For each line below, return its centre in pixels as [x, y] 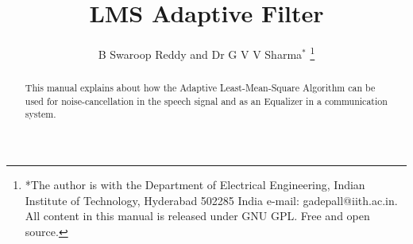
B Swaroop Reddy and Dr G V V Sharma [200, 54]
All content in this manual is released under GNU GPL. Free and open [197, 216]
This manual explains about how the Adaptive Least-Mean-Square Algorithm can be [200, 88]
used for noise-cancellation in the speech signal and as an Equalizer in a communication [206, 101]
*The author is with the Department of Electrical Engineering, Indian [195, 185]
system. [41, 114]
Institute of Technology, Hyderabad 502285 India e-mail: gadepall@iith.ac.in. [211, 200]
